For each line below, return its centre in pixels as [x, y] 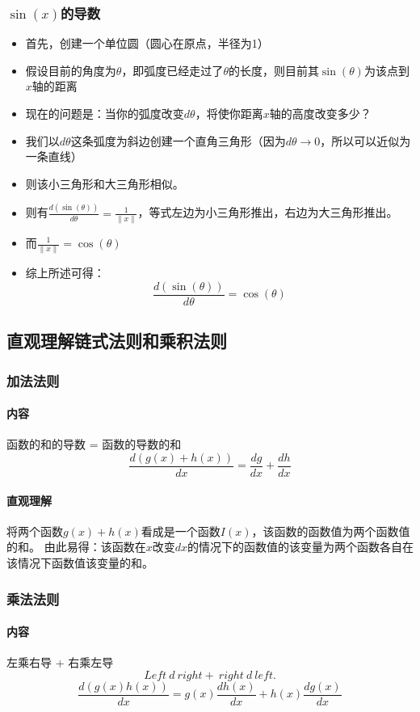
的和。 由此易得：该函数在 [76, 547]
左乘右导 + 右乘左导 [60, 662]
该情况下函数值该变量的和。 [80, 563]
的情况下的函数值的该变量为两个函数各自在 [300, 547]
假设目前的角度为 [71, 70]
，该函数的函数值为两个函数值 [331, 531]
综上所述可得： [65, 273]
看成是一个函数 [181, 531]
